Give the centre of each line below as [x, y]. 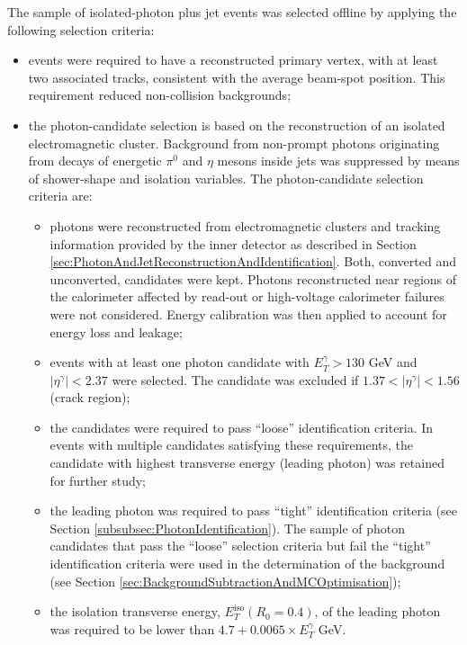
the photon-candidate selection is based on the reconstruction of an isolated [237, 125]
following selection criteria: [81, 29]
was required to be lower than [132, 628]
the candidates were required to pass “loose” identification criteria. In [242, 427]
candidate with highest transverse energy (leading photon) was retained [247, 463]
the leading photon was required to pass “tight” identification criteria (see [253, 511]
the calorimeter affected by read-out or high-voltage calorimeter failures [247, 296]
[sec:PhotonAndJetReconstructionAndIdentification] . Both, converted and [253, 261]
